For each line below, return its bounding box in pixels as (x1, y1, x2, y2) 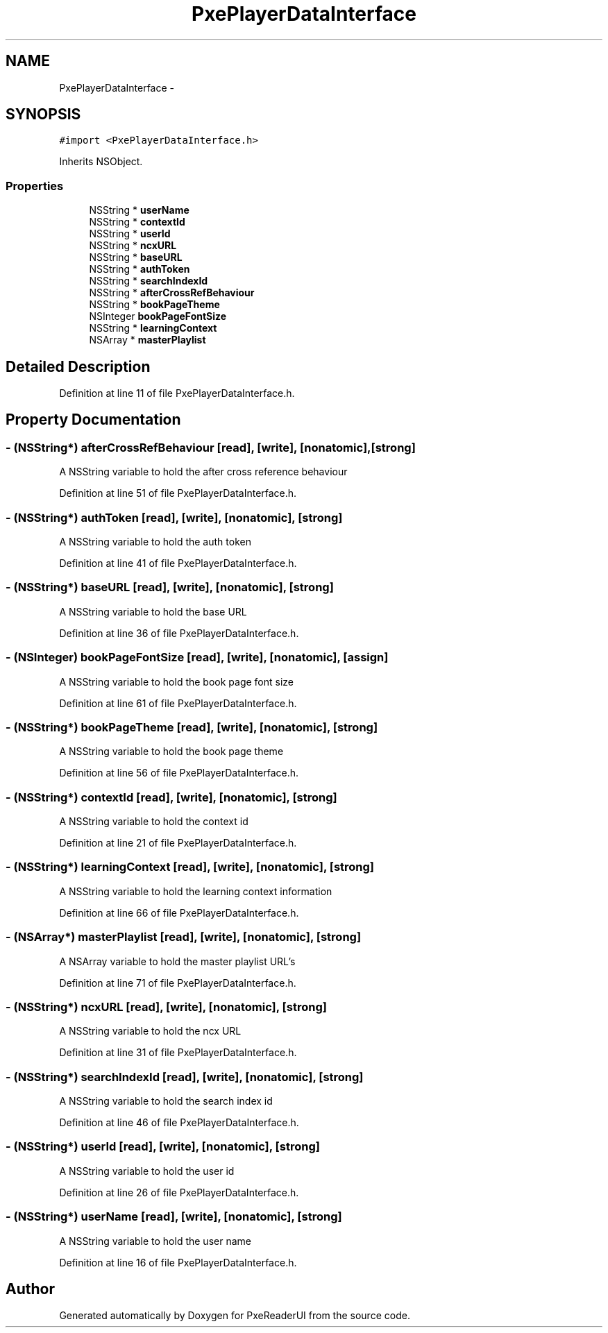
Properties (6, 178, 64, 193)
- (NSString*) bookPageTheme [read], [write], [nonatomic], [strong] (6, 720, 378, 734)
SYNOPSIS (6, 105, 81, 124)
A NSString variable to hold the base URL (59, 605, 247, 618)
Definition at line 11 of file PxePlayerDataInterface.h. (59, 387, 295, 400)
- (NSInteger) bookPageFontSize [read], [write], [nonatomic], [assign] (6, 650, 389, 665)
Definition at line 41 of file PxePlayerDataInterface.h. (59, 557, 297, 569)
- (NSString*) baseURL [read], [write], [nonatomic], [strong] (6, 580, 334, 595)
